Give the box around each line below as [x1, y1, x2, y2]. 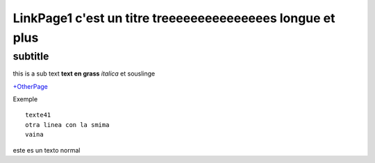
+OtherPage [12, 82, 49, 90]
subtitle [12, 50, 49, 62]
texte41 [25, 111, 51, 119]
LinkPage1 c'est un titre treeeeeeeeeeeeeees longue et [12, 10, 336, 26]
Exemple [12, 94, 38, 103]
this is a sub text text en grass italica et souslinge [12, 69, 156, 78]
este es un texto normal [12, 146, 81, 154]
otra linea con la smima [25, 121, 110, 128]
